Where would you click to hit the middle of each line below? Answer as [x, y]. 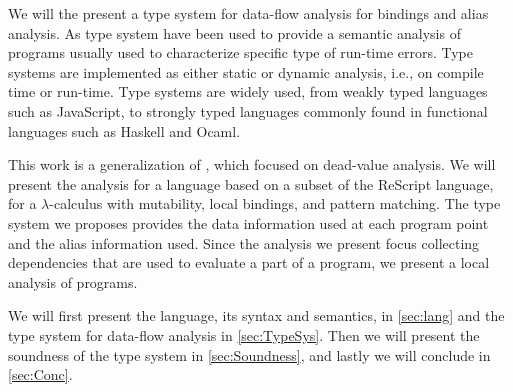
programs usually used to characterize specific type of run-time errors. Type [241, 52]
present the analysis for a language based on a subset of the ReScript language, [251, 183]
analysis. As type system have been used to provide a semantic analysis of [234, 32]
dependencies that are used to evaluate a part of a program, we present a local [249, 262]
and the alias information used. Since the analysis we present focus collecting [244, 242]
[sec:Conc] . [40, 374]
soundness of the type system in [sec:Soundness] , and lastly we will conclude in [249, 354]
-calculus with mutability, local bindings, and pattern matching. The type [275, 203]
